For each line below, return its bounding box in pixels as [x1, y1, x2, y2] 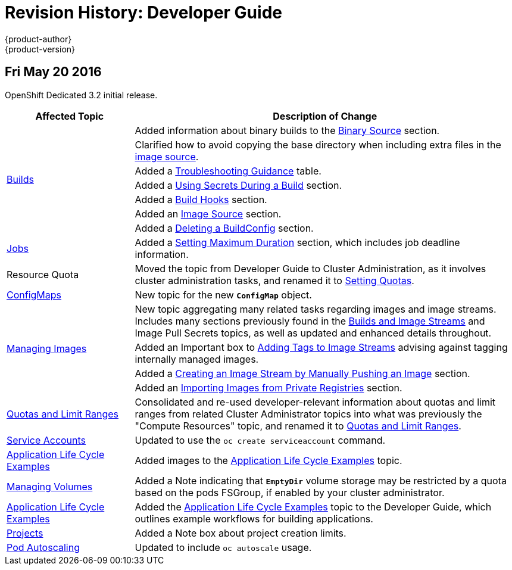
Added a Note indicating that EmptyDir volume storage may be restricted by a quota [135, 474, 507, 487]
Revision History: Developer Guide [5, 2, 282, 23]
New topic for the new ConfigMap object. [135, 288, 312, 301]
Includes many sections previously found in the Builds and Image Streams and [135, 314, 485, 327]
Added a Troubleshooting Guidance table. [135, 164, 321, 177]
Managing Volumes [7, 480, 93, 493]
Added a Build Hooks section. [135, 193, 267, 205]
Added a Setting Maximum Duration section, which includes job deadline [135, 236, 460, 248]
